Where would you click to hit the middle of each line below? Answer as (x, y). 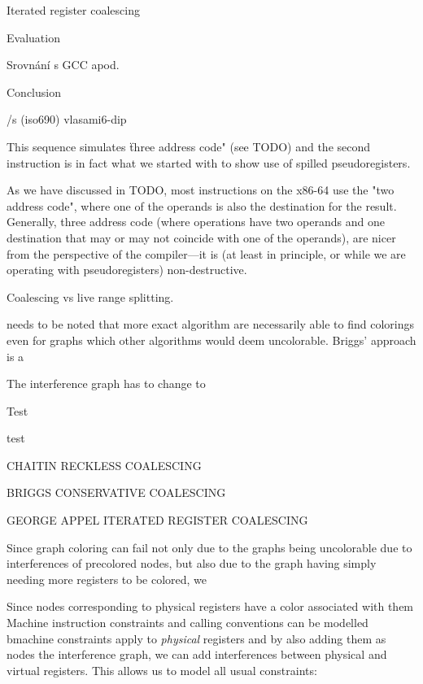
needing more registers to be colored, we (107, 579)
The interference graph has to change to (106, 383)
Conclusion (34, 91)
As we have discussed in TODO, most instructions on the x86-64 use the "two (201, 190)
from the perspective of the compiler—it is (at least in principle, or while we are (206, 253)
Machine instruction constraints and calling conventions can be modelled (188, 623)
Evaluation (33, 37)
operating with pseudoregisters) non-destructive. (127, 270)
